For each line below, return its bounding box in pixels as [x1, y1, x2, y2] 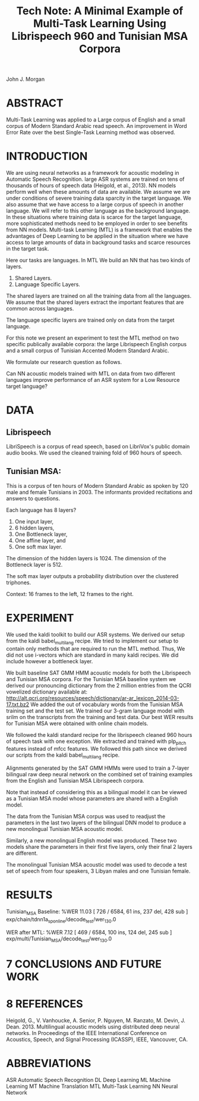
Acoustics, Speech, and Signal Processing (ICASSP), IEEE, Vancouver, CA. [6, 1036, 188, 1043]
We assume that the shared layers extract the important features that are [6, 299, 184, 306]
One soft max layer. [14, 543, 62, 550]
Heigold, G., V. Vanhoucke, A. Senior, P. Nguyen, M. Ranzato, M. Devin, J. [6, 1017, 185, 1024]
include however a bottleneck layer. [6, 657, 93, 664]
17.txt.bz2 [6, 701, 30, 708]
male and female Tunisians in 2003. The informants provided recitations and [6, 488, 192, 495]
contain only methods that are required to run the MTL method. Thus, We [6, 645, 185, 652]
